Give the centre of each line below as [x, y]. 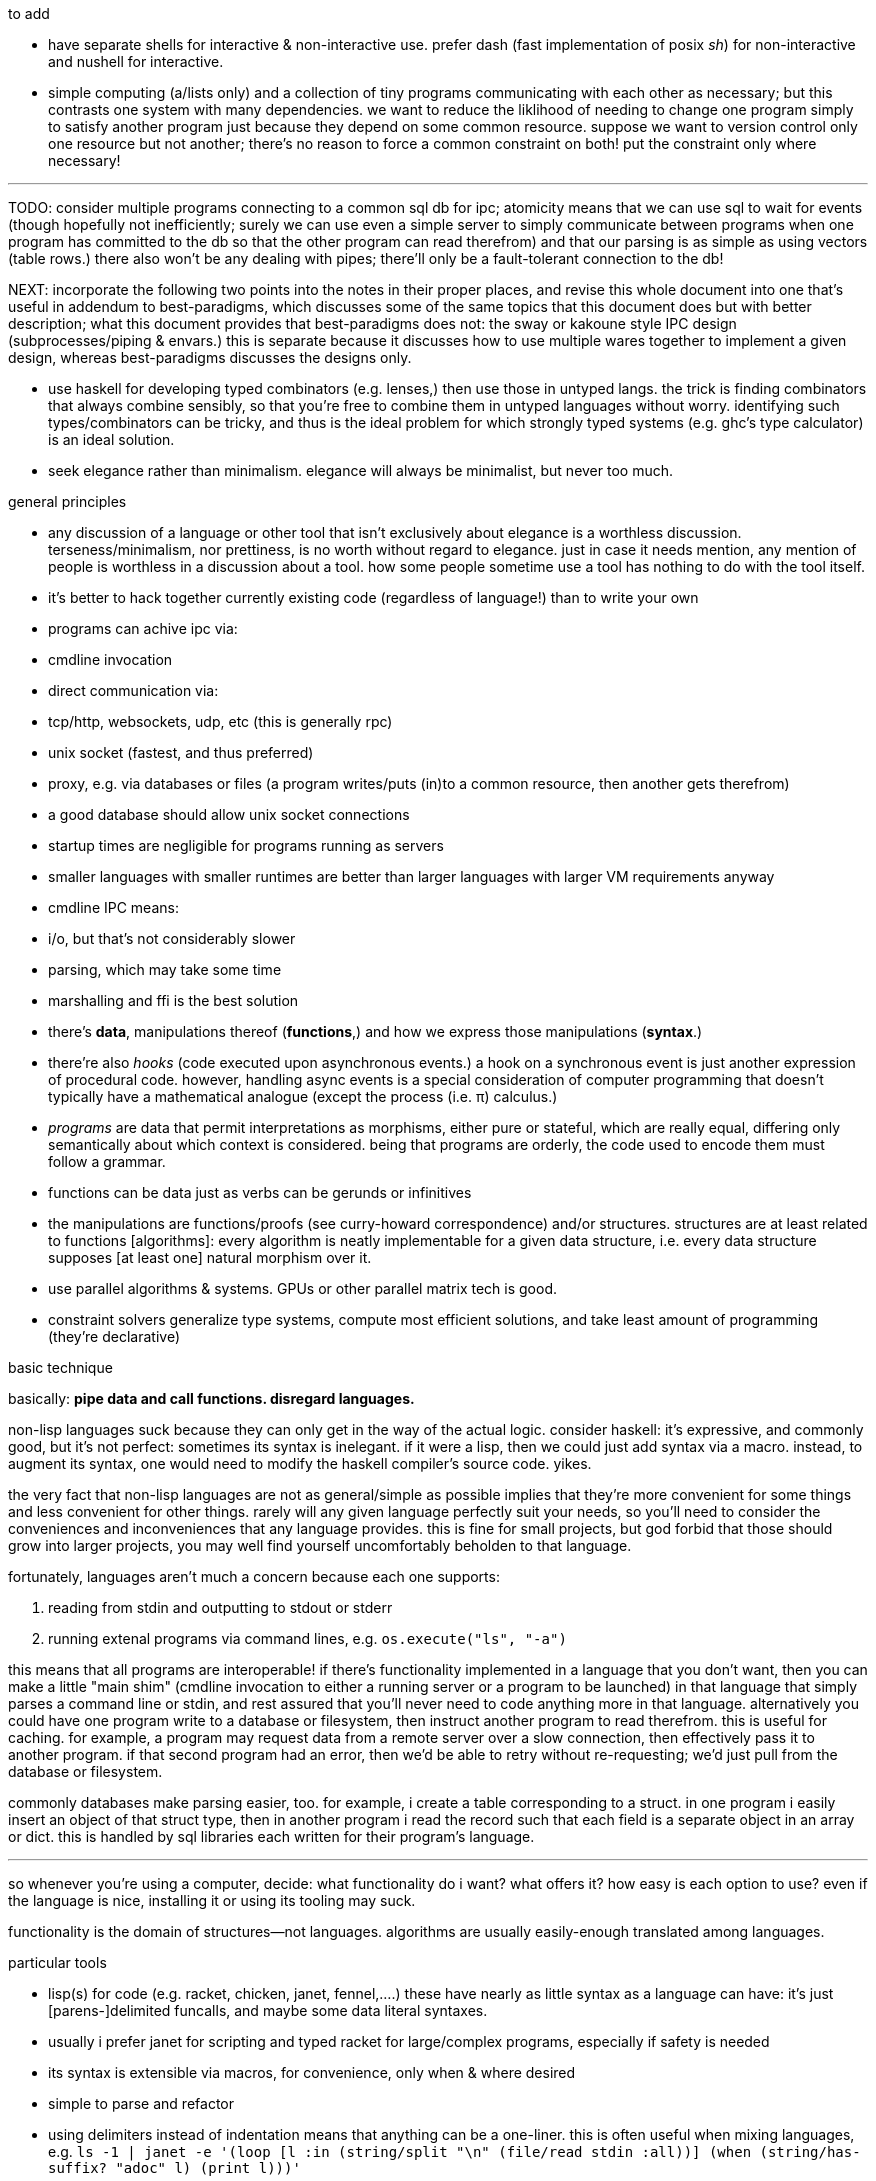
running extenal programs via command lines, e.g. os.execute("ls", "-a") [307, 1638]
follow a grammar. [107, 1161]
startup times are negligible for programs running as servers [246, 845]
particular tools [57, 1962]
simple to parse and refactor [141, 2103]
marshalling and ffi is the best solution [173, 1000]
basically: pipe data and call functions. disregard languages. [211, 1398]
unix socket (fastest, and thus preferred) [181, 752]
